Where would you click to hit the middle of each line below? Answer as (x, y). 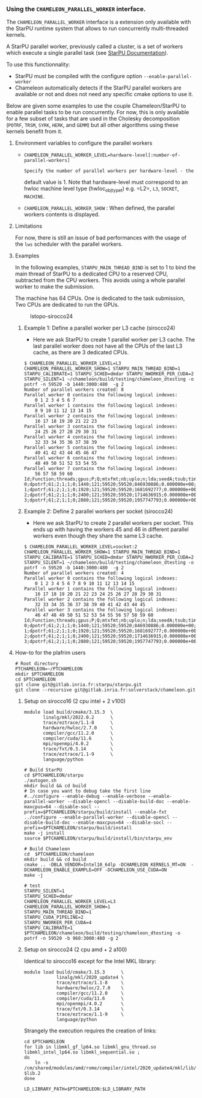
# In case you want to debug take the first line (87, 791)
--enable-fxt (151, 812)
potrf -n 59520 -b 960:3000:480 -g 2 (71, 939)
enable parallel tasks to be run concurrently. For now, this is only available (98, 112)
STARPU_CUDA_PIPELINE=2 (54, 918)
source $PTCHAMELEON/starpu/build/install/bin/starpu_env (98, 839)
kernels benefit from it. (35, 132)
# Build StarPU (43, 770)
